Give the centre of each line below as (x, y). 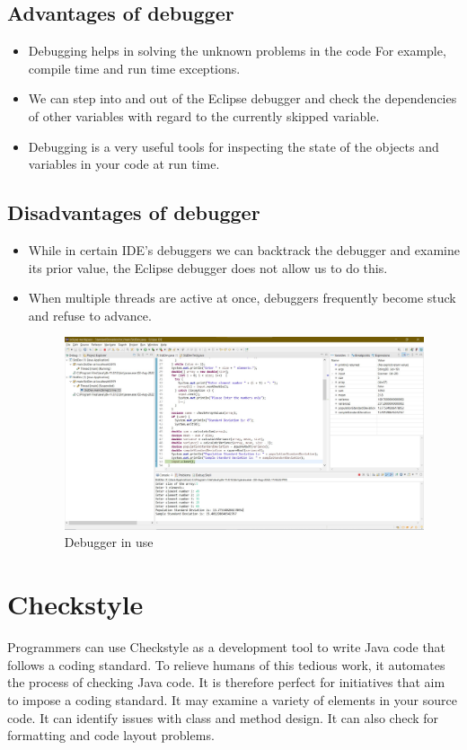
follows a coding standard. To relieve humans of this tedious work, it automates (226, 664)
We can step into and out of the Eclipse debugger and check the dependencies (242, 98)
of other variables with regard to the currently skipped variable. (204, 115)
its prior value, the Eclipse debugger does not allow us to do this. (208, 267)
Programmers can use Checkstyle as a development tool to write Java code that (227, 647)
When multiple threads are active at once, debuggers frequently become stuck (242, 298)
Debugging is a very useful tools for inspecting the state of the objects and (233, 146)
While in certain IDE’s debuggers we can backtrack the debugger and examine (244, 249)
